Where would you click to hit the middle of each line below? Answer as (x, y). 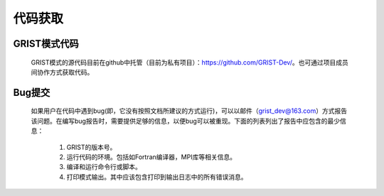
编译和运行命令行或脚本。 (104, 167)
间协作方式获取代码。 (62, 72)
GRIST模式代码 (46, 44)
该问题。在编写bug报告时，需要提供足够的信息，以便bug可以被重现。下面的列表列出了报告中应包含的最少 (186, 121)
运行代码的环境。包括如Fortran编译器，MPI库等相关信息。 (151, 157)
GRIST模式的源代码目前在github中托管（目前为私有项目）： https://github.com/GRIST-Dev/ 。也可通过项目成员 (190, 62)
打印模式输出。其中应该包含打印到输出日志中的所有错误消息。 (157, 177)
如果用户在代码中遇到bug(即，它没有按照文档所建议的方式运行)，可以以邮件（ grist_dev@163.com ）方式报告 (189, 111)
